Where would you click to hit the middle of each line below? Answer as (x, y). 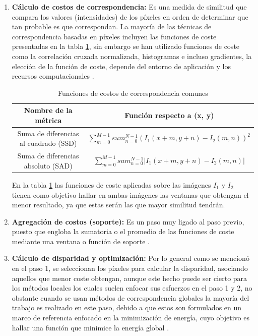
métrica (48, 120)
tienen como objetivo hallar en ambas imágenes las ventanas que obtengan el (130, 194)
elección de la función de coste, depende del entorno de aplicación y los (121, 66)
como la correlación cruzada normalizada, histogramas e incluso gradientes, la (132, 56)
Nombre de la (48, 110)
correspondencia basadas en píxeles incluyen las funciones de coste (114, 36)
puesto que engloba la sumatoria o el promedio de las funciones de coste (123, 231)
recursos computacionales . (53, 76)
